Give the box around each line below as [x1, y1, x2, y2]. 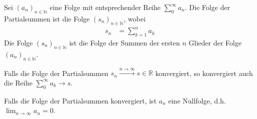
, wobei [123, 13, 146, 23]
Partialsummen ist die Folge [4, 13, 90, 23]
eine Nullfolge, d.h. [168, 95, 226, 105]
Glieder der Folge [188, 37, 241, 47]
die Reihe [4, 77, 32, 87]
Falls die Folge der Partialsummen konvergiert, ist [4, 95, 157, 105]
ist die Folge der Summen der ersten [69, 37, 180, 47]
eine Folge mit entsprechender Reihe [49, 2, 161, 12]
